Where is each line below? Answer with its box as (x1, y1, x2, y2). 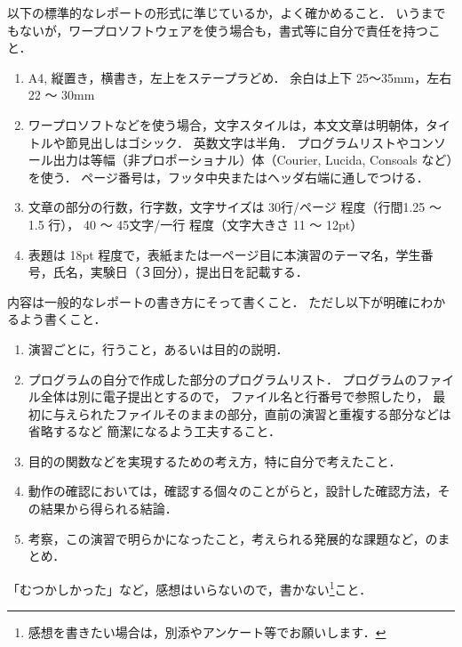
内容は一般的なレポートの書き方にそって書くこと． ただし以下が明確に (7, 292, 421, 311)
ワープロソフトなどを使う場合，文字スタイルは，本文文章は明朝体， (28, 115, 426, 133)
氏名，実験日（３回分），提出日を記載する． (52, 263, 308, 281)
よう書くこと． (19, 310, 107, 328)
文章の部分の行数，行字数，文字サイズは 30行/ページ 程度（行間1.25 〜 (28, 198, 442, 216)
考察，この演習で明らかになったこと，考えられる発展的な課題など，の (28, 529, 438, 547)
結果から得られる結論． (40, 499, 178, 518)
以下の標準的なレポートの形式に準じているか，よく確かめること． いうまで (7, 4, 446, 21)
